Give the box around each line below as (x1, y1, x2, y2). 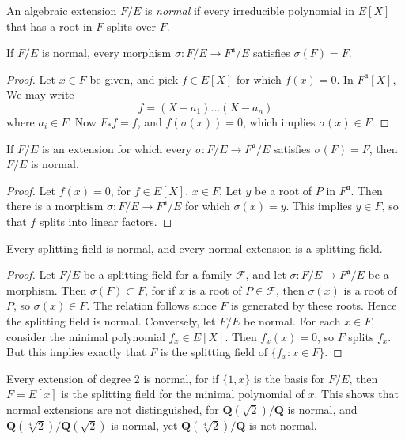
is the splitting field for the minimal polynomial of (61, 385, 305, 402)
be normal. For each (244, 312, 341, 329)
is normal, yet (111, 416, 178, 433)
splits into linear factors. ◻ (39, 212, 172, 229)
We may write (6, 86, 74, 103)
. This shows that (314, 385, 399, 402)
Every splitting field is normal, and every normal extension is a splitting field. (6, 239, 383, 256)
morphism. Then (6, 281, 87, 298)
